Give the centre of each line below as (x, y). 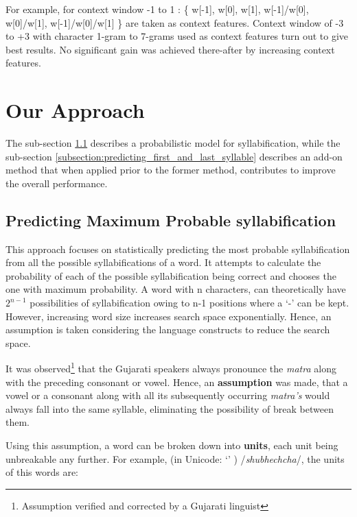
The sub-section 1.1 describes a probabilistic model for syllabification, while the (173, 143)
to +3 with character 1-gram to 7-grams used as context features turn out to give (177, 36)
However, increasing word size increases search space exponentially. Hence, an (169, 316)
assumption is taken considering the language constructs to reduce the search (168, 329)
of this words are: (42, 472)
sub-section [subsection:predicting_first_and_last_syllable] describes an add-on (174, 156)
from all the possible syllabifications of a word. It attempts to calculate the (163, 262)
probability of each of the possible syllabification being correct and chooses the (171, 275)
